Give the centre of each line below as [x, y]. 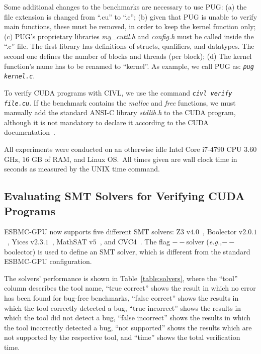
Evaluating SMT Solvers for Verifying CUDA [124, 196]
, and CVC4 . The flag [135, 241]
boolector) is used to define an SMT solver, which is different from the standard [127, 251]
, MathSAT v [72, 241]
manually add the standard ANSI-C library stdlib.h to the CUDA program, [120, 112]
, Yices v [21, 241]
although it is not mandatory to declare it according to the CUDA [106, 122]
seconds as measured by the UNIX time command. [82, 169]
